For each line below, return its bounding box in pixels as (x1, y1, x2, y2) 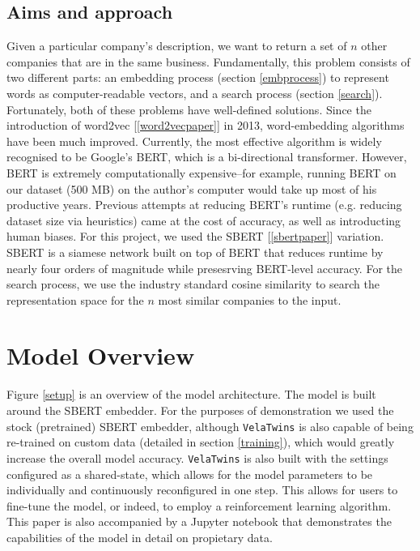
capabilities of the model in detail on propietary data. (6, 528, 273, 545)
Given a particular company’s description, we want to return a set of (6, 37, 347, 54)
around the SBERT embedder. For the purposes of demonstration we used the (6, 402, 394, 419)
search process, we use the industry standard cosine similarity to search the (6, 275, 380, 293)
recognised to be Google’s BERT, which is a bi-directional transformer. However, (6, 148, 407, 165)
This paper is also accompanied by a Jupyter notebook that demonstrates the (6, 513, 392, 530)
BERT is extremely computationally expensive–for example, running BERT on (6, 164, 397, 181)
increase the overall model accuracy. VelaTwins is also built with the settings (6, 449, 388, 466)
